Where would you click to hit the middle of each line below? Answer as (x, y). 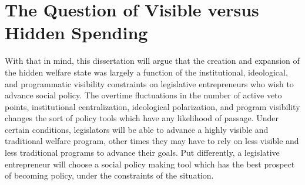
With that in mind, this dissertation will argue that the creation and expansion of (152, 61)
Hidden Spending (76, 32)
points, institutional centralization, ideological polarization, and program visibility (152, 106)
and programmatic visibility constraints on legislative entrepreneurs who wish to (149, 83)
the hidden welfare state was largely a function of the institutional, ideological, (146, 72)
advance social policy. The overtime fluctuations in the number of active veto (143, 95)
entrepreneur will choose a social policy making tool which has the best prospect (150, 164)
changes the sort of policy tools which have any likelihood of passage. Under (142, 118)
